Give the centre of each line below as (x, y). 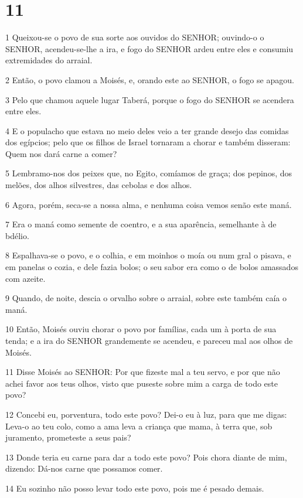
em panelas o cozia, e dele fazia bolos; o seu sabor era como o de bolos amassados (152, 267)
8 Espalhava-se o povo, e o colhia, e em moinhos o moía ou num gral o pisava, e (148, 255)
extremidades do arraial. (49, 60)
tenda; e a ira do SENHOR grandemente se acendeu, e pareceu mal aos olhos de (149, 340)
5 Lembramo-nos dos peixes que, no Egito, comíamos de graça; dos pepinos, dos (149, 173)
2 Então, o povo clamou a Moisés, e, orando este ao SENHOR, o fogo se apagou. (150, 79)
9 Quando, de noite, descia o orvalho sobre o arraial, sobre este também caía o (146, 298)
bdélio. (17, 235)
